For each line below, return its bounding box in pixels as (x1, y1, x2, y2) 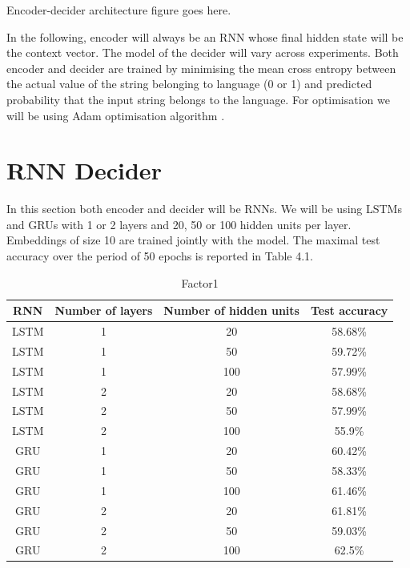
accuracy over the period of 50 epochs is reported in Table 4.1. (6, 248, 314, 264)
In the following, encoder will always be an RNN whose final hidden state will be (6, 28, 404, 45)
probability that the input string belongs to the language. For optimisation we (6, 91, 390, 107)
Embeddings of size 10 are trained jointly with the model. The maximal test (6, 232, 380, 248)
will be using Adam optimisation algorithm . (6, 107, 225, 123)
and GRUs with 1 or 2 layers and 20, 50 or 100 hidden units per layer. (6, 216, 352, 232)
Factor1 (181, 274, 219, 291)
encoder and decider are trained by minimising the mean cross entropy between (6, 59, 396, 76)
